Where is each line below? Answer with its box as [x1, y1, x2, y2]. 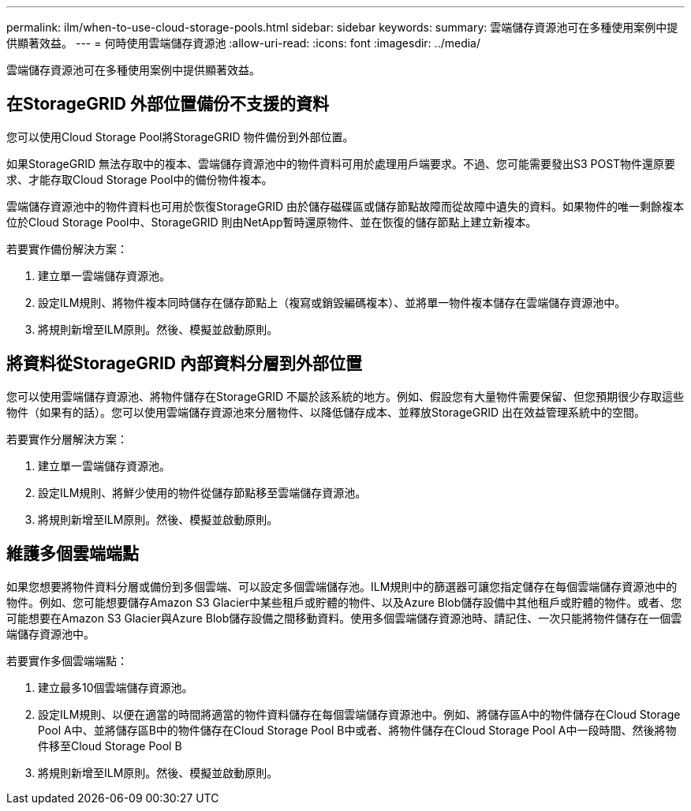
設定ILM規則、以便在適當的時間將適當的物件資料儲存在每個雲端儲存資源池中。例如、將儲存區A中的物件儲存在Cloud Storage [38, 707, 681, 721]
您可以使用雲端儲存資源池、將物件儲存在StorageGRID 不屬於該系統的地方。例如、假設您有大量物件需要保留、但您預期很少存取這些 [6, 389, 684, 403]
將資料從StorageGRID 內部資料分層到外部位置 [6, 353, 362, 374]
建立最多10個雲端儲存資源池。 [38, 680, 193, 694]
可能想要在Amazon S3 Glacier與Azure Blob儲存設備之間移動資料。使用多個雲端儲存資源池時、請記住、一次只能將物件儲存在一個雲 [6, 611, 682, 625]
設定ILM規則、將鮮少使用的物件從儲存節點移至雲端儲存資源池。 [38, 485, 367, 499]
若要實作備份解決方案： [6, 241, 128, 256]
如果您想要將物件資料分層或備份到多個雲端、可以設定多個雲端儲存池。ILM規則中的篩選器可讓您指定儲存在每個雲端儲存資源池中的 [6, 579, 678, 593]
